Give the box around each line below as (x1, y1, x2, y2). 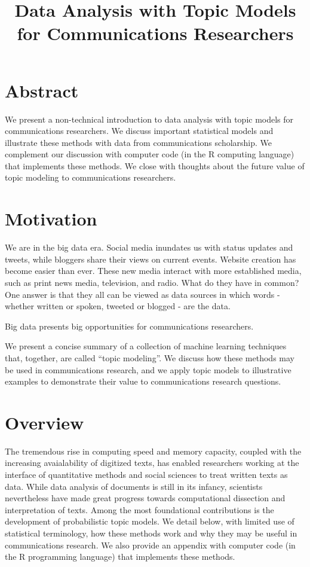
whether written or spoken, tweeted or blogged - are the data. (5, 300, 231, 312)
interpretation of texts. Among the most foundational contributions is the (5, 503, 274, 516)
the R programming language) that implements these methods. (5, 550, 235, 563)
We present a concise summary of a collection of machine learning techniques (5, 340, 287, 352)
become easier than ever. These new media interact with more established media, (5, 264, 302, 277)
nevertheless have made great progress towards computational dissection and (5, 492, 286, 504)
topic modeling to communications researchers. (5, 171, 176, 184)
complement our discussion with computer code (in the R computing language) (5, 148, 294, 160)
